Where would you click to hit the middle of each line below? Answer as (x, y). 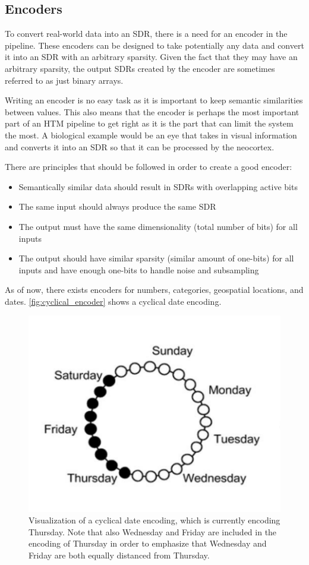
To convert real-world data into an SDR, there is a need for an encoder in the (146, 34)
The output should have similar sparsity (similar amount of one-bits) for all (156, 258)
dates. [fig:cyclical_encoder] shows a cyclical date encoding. (113, 301)
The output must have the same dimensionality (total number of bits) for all (158, 226)
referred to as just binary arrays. (64, 80)
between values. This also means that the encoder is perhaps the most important (152, 111)
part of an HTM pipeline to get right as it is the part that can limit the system (149, 123)
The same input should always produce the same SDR (117, 206)
